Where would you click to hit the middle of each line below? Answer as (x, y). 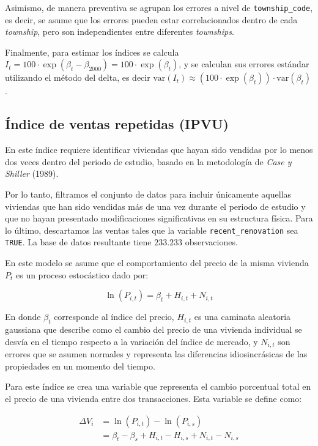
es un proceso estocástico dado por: (82, 274)
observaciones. (211, 242)
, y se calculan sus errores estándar (244, 64)
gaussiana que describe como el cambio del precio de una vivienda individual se (153, 329)
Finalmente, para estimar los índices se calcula (92, 52)
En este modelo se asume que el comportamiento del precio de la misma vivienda (157, 263)
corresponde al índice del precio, (114, 317)
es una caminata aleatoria (242, 317)
